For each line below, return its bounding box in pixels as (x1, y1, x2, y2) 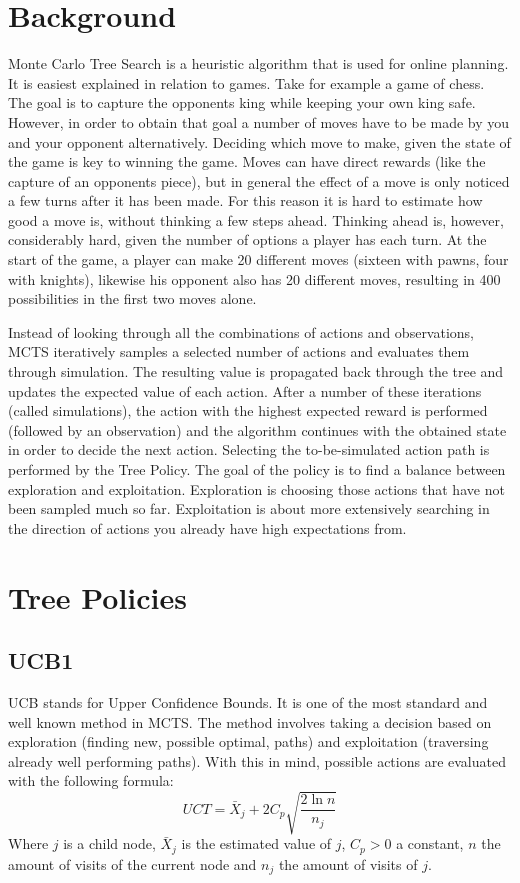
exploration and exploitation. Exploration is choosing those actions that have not (8, 478, 505, 499)
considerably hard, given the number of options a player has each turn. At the (8, 229, 487, 250)
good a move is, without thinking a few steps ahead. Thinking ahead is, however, (8, 209, 504, 230)
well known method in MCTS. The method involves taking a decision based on (8, 711, 492, 732)
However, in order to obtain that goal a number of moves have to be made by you (8, 111, 510, 132)
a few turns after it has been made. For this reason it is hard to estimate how (8, 190, 483, 211)
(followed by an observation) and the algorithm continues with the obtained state (8, 419, 507, 440)
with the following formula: (8, 770, 174, 791)
